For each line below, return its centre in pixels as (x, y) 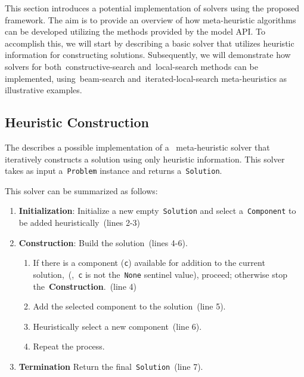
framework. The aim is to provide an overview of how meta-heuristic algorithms (151, 19)
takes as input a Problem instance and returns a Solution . (114, 171)
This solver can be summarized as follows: (81, 190)
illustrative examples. (44, 90)
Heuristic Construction (77, 122)
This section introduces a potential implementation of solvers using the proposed (152, 8)
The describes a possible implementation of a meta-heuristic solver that (137, 147)
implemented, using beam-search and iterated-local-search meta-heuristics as (146, 78)
